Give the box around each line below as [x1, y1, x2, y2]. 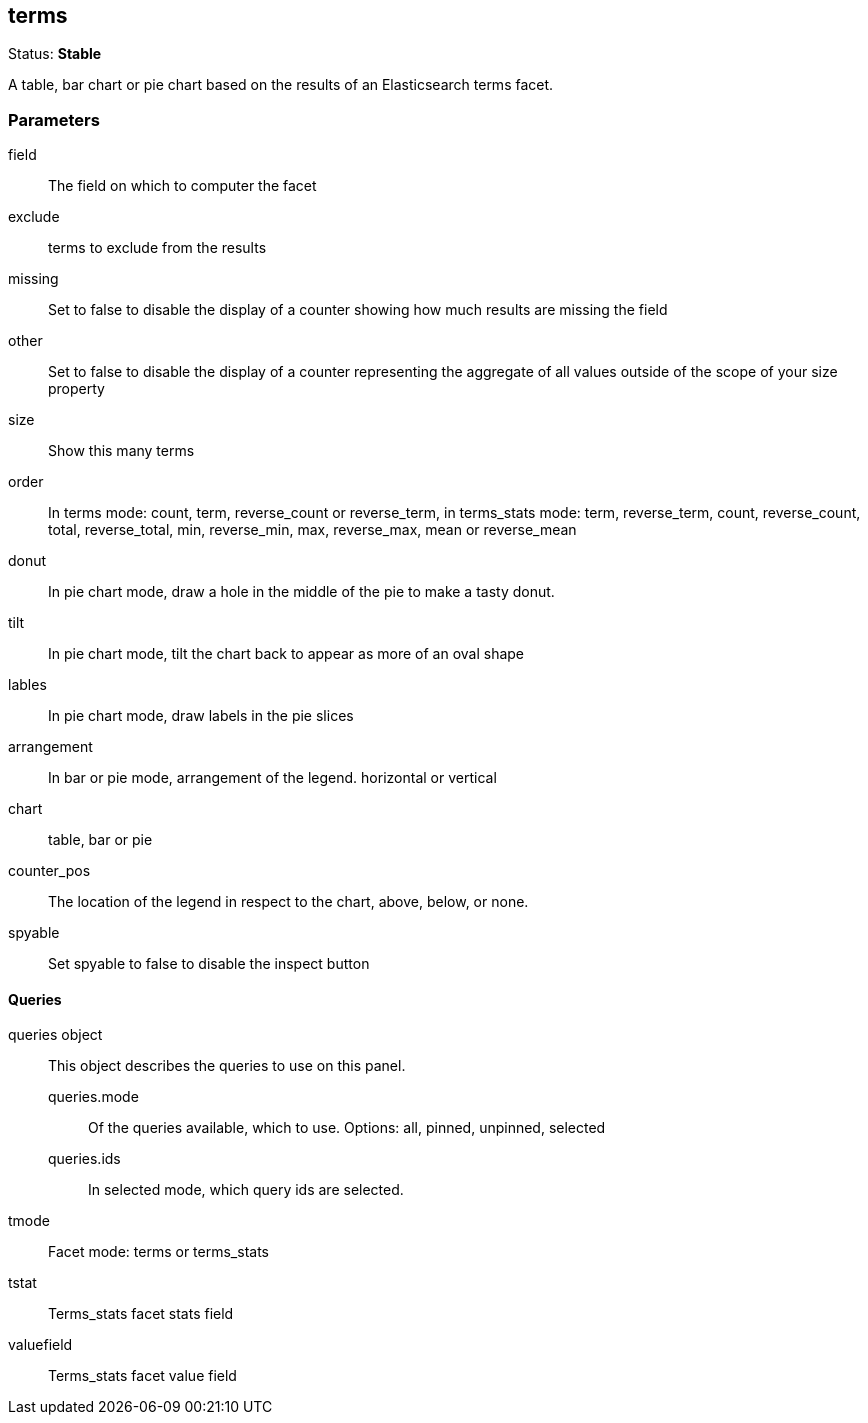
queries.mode [48, 1088, 139, 1106]
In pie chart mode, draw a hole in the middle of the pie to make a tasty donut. [48, 583, 555, 601]
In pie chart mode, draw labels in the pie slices [48, 707, 354, 725]
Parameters [8, 109, 100, 130]
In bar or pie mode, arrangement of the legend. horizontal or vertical [48, 769, 497, 787]
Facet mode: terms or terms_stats [48, 1243, 269, 1261]
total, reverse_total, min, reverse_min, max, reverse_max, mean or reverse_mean [48, 521, 577, 539]
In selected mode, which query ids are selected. [88, 1181, 404, 1199]
